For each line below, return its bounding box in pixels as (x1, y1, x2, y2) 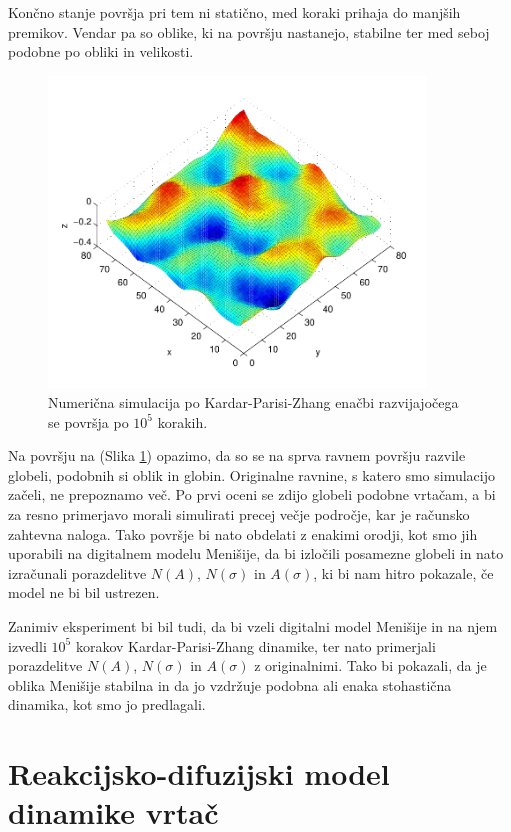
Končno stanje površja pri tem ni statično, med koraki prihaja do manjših (8, 2, 461, 22)
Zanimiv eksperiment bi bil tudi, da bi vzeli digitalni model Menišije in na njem (8, 615, 498, 636)
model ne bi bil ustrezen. (8, 582, 160, 603)
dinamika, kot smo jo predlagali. (8, 694, 206, 715)
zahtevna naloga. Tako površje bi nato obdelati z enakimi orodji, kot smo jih (8, 523, 478, 544)
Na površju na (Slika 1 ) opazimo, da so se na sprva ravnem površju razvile (8, 445, 466, 466)
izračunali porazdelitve (8, 562, 147, 583)
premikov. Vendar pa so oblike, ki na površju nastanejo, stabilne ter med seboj (8, 21, 490, 42)
